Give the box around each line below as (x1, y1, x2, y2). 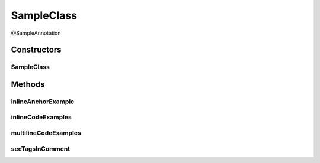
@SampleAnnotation (11, 30, 62, 37)
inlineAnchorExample (11, 97, 75, 106)
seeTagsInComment (11, 145, 71, 153)
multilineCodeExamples (11, 129, 81, 137)
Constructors (11, 45, 62, 55)
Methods (11, 79, 45, 89)
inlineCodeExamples (11, 113, 72, 121)
